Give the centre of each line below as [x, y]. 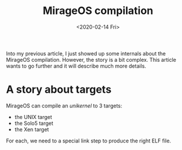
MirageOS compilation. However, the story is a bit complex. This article [91, 60]
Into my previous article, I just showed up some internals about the [86, 53]
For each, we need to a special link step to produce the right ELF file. [89, 141]
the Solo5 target [34, 123]
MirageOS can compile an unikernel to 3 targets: [64, 106]
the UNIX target [33, 117]
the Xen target [32, 129]
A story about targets [59, 90]
